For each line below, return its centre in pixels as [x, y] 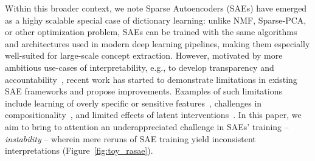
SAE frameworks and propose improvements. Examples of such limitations [144, 91]
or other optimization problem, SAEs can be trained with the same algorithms [151, 32]
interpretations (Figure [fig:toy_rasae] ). [79, 150]
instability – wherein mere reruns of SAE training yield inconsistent [130, 138]
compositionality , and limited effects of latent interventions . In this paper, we [153, 115]
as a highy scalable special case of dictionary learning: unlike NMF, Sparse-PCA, [156, 20]
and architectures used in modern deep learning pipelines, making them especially [157, 43]
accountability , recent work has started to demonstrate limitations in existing [151, 79]
